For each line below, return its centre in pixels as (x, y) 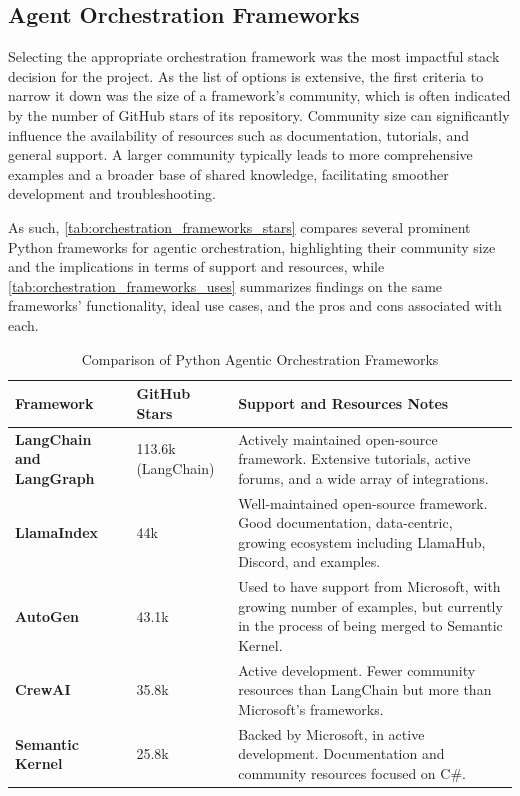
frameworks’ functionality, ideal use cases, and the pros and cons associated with (255, 305)
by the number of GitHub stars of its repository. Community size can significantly (259, 114)
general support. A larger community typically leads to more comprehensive (240, 154)
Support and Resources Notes (343, 402)
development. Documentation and (341, 753)
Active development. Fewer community (357, 669)
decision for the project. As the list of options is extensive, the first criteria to (246, 75)
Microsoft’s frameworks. (311, 709)
